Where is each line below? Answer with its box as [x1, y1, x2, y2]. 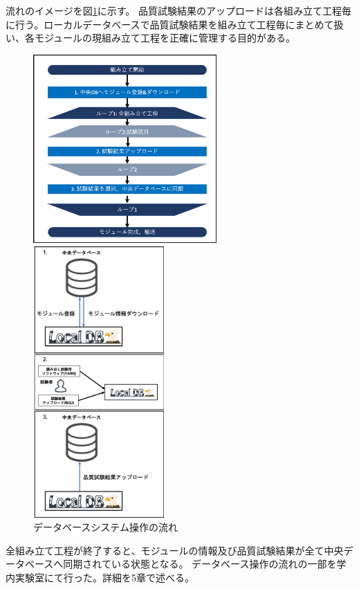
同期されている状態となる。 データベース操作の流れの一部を [63, 556, 337, 571]
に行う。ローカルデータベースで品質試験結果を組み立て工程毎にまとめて [6, 17, 334, 31]
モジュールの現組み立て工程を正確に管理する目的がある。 [34, 30, 296, 45]
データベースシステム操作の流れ [33, 520, 178, 534]
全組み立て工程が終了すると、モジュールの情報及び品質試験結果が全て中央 [6, 543, 344, 557]
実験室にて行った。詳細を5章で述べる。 [15, 570, 194, 584]
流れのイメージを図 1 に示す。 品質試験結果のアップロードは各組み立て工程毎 [6, 3, 351, 17]
